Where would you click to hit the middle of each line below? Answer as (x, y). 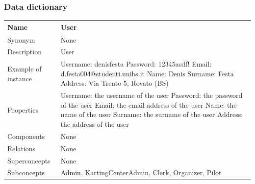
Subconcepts (26, 172)
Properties (23, 109)
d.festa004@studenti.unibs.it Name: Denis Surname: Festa (147, 73)
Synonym (21, 39)
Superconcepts (29, 160)
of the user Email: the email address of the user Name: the (149, 104)
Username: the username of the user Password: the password (152, 95)
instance (20, 78)
